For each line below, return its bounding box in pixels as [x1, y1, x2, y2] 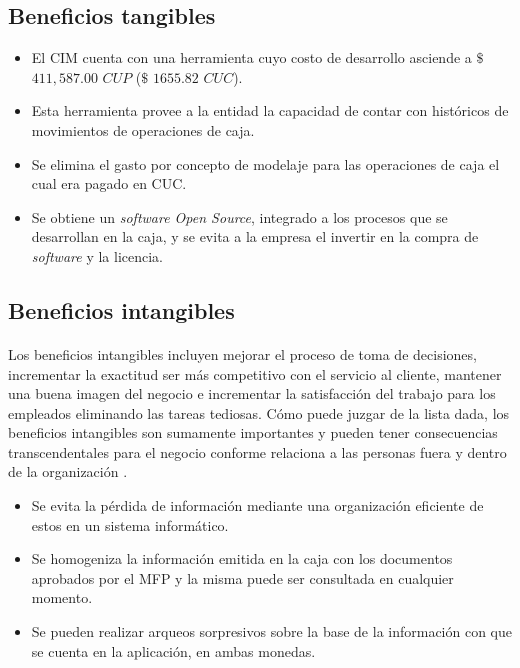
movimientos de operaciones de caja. [31, 119, 255, 140]
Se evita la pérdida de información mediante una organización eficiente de [31, 495, 484, 516]
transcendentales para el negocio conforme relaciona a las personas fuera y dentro [8, 441, 507, 462]
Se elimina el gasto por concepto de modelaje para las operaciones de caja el [31, 153, 500, 174]
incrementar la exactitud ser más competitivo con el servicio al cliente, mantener [8, 363, 502, 384]
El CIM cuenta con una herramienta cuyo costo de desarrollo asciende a [31, 47, 472, 68]
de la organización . [8, 461, 128, 482]
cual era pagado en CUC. [31, 173, 187, 194]
